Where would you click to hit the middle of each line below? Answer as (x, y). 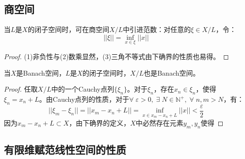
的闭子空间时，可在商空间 (69, 29)
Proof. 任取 (21, 89)
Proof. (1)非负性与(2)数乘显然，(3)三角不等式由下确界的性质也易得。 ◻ (116, 56)
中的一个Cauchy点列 (83, 89)
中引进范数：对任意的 (157, 29)
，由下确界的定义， (100, 122)
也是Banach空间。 (172, 72)
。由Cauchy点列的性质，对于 (84, 99)
